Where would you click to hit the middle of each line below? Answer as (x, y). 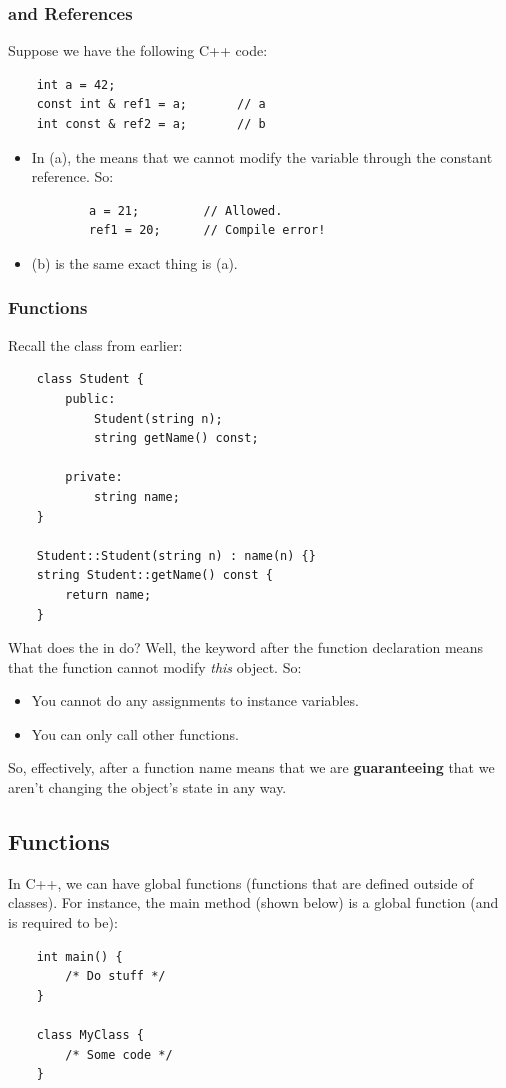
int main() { (79, 956)
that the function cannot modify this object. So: (155, 666)
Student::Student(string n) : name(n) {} (176, 555)
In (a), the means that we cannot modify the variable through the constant (262, 156)
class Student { (90, 379)
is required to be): (63, 922)
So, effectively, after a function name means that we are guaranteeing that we (251, 767)
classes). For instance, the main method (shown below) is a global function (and (253, 902)
